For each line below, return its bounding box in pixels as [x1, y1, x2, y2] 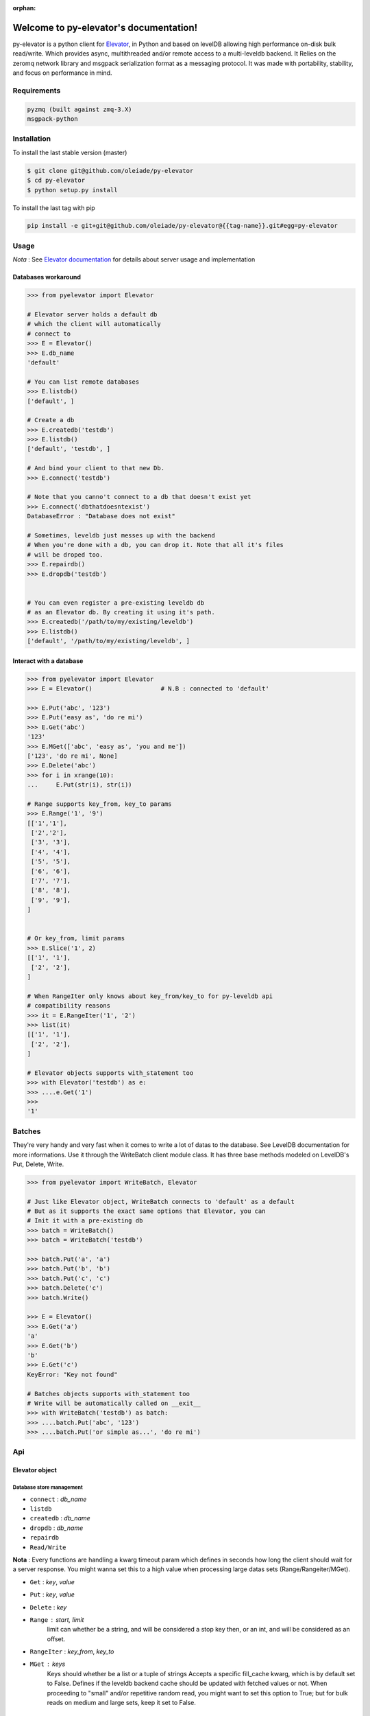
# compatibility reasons [27, 1002, 111, 1010]
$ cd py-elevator [27, 176, 86, 185]
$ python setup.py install [27, 186, 118, 194]
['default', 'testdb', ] [27, 445, 111, 453]
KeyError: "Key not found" [27, 1370, 118, 1378]
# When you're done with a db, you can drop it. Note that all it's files [27, 541, 284, 549]
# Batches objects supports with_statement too [27, 1390, 190, 1398]
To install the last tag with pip [12, 203, 95, 212]
